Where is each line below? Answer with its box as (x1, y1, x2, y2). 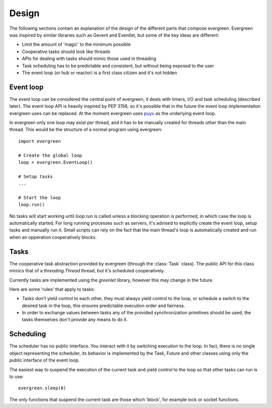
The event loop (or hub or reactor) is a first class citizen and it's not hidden (22, 70, 177, 76)
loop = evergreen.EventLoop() (18, 159, 93, 165)
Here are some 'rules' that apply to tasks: (9, 286, 95, 292)
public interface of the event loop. (9, 357, 80, 363)
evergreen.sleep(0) (18, 385, 66, 391)
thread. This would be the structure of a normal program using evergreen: (9, 127, 163, 133)
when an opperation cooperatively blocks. (9, 234, 97, 240)
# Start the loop (18, 195, 61, 200)
